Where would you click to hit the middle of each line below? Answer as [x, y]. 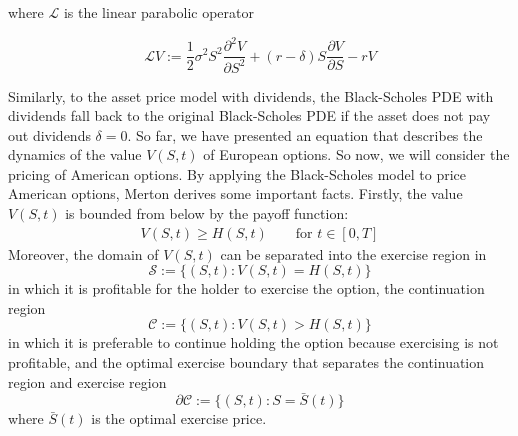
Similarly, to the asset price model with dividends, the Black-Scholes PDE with [251, 95]
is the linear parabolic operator [158, 12]
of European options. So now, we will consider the [356, 154]
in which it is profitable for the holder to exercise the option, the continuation [246, 288]
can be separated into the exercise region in [353, 253]
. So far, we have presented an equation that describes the [305, 134]
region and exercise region [87, 381]
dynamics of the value [75, 154]
